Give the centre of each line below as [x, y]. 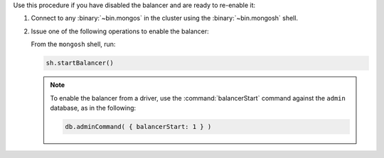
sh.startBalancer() [80, 63]
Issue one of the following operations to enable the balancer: [120, 31]
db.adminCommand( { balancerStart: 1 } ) [138, 126]
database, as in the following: [93, 108]
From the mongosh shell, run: [73, 44]
